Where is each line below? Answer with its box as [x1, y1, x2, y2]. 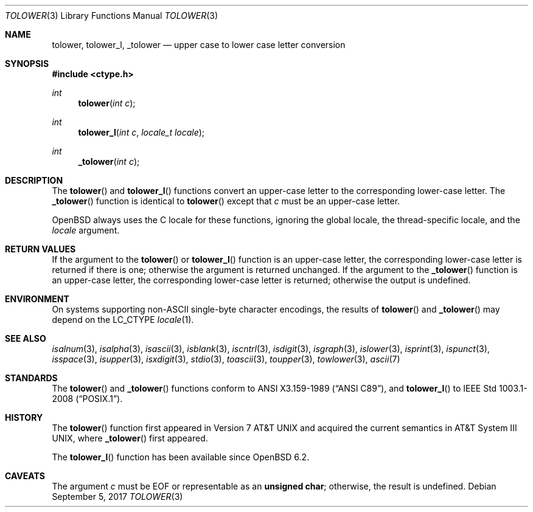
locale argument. [52, 225, 120, 235]
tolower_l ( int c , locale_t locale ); [78, 127, 205, 137]
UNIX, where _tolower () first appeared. [52, 433, 208, 443]
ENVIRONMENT [5, 294, 69, 304]
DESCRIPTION [5, 175, 63, 185]
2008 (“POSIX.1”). [52, 393, 123, 404]
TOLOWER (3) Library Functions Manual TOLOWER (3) [5, 10, 218, 21]
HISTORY [5, 412, 43, 423]
